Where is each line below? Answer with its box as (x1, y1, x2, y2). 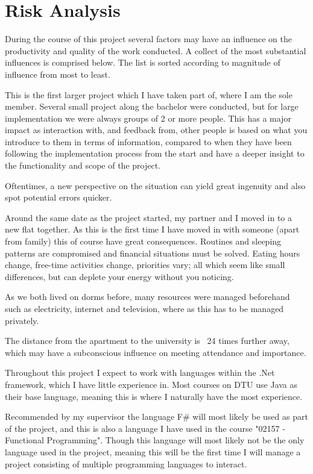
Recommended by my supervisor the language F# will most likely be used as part (5, 410, 308, 423)
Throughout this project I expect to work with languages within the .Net (5, 366, 275, 379)
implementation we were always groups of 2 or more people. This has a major (5, 111, 291, 124)
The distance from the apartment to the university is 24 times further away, (5, 334, 289, 347)
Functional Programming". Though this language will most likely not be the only (5, 434, 305, 446)
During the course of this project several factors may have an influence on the (5, 33, 292, 45)
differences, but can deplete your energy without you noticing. (5, 270, 234, 282)
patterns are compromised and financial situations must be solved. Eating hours (5, 246, 300, 259)
